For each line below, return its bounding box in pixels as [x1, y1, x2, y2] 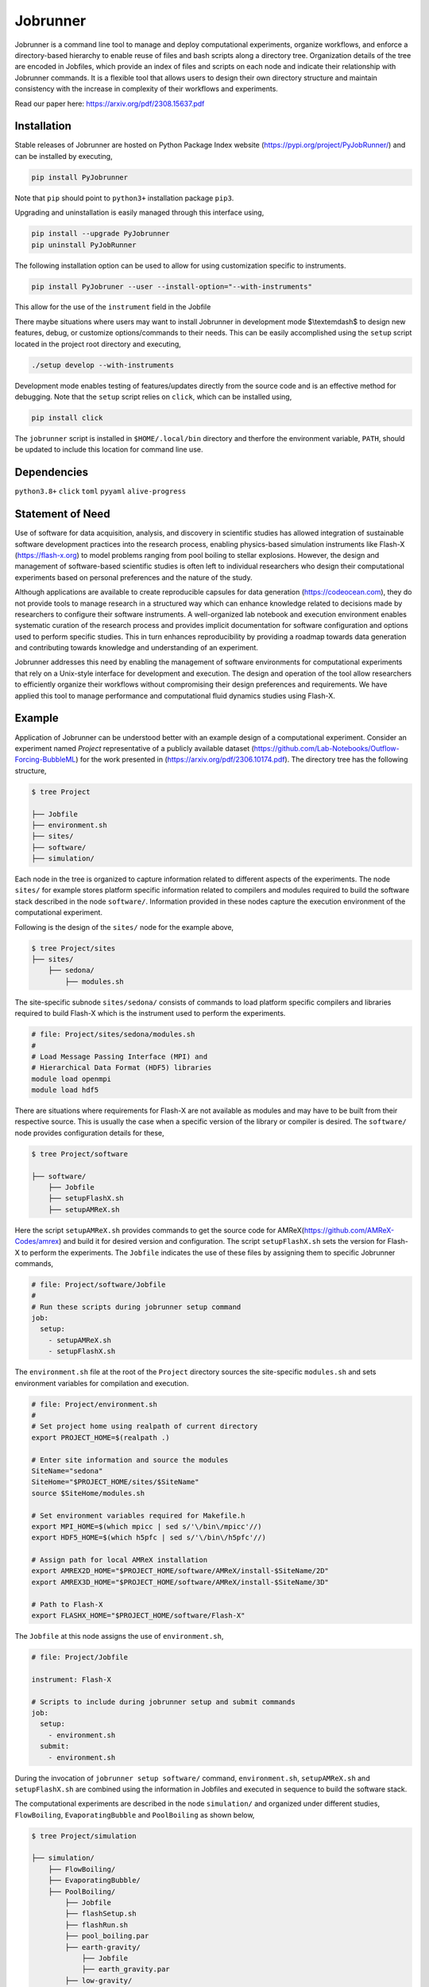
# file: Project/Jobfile [31, 1653, 129, 1662]
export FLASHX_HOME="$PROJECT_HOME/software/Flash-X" [31, 1611, 245, 1621]
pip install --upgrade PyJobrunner [31, 229, 170, 238]
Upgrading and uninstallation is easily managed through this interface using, [14, 207, 265, 218]
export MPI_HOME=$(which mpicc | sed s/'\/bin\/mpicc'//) [31, 1522, 262, 1531]
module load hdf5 [31, 1086, 99, 1094]
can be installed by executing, [14, 151, 113, 161]
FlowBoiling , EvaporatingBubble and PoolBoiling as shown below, [14, 1810, 255, 1819]
